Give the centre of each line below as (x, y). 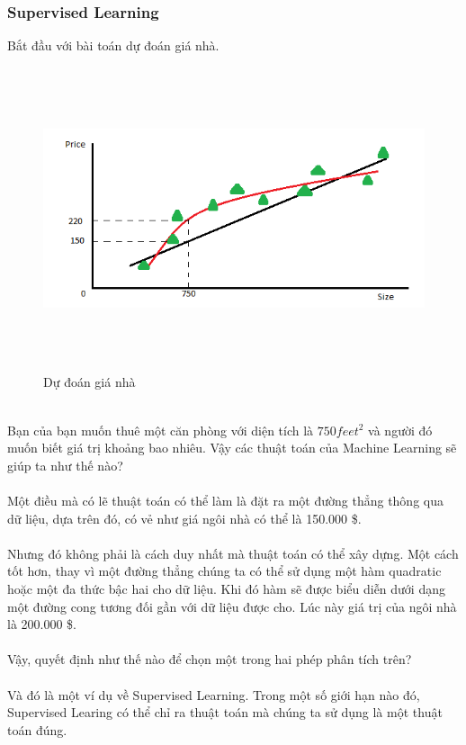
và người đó (400, 430)
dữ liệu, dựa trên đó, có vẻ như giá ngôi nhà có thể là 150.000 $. (184, 518)
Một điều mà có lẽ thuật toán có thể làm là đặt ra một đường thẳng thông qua (225, 500)
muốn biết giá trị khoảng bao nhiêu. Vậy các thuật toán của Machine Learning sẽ (232, 448)
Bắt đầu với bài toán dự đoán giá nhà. (113, 45)
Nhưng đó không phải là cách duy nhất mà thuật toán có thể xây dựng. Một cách (233, 553)
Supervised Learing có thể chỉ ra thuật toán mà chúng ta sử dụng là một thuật (225, 712)
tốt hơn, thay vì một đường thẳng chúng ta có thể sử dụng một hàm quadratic (224, 571)
